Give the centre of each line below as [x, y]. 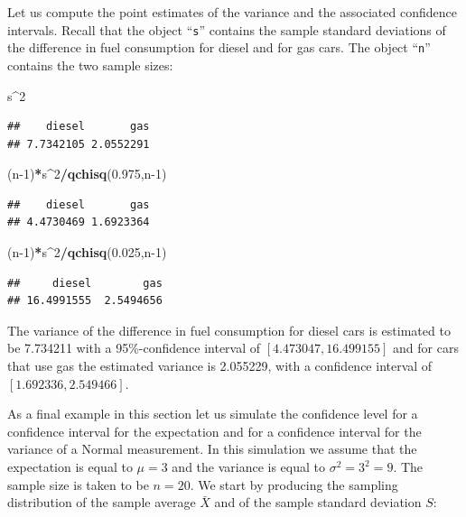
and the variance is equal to [249, 466]
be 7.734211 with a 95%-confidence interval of [134, 348]
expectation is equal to [70, 466]
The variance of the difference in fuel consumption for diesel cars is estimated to [229, 330]
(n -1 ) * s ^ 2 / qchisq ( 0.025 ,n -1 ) [87, 252]
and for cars [426, 348]
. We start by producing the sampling [294, 484]
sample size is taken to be [78, 484]
